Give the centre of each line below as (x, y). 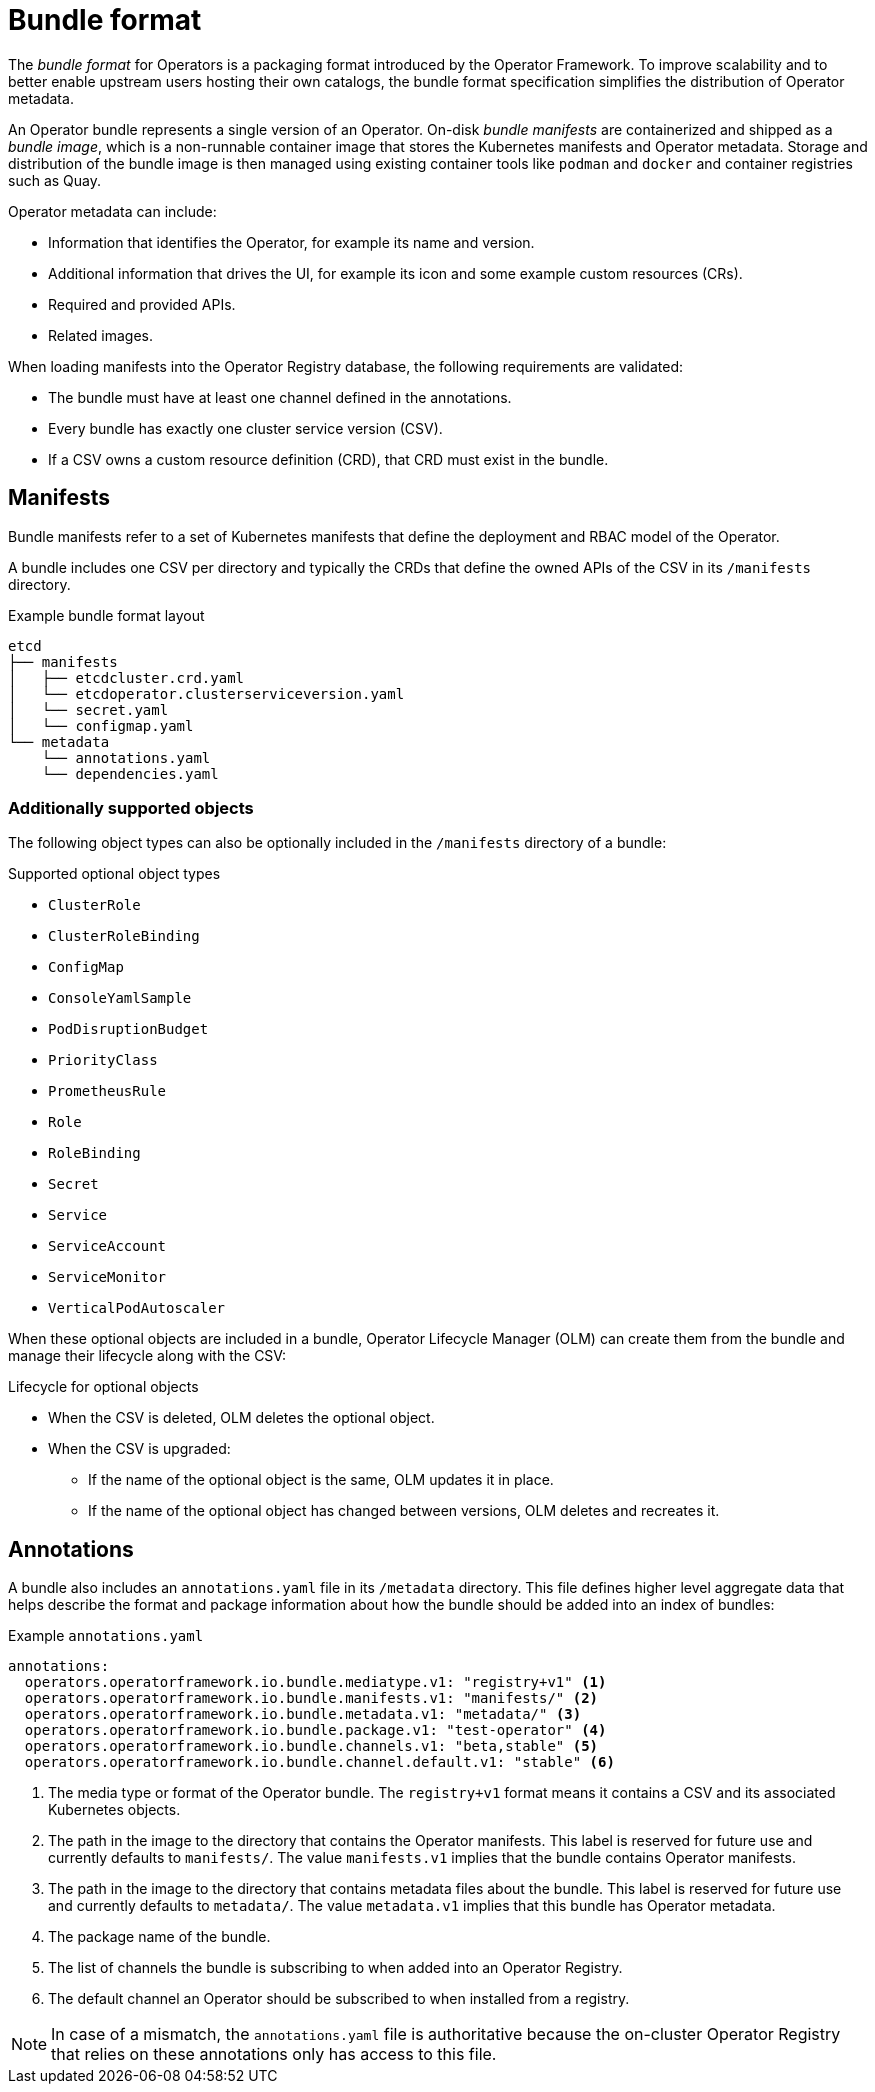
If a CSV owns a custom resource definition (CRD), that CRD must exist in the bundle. (328, 459)
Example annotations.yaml (106, 1636)
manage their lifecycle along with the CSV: (147, 1356)
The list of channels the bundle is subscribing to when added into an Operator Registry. (335, 1968)
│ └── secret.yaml (88, 709)
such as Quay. (54, 180)
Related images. (101, 335)
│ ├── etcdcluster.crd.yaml (126, 677)
